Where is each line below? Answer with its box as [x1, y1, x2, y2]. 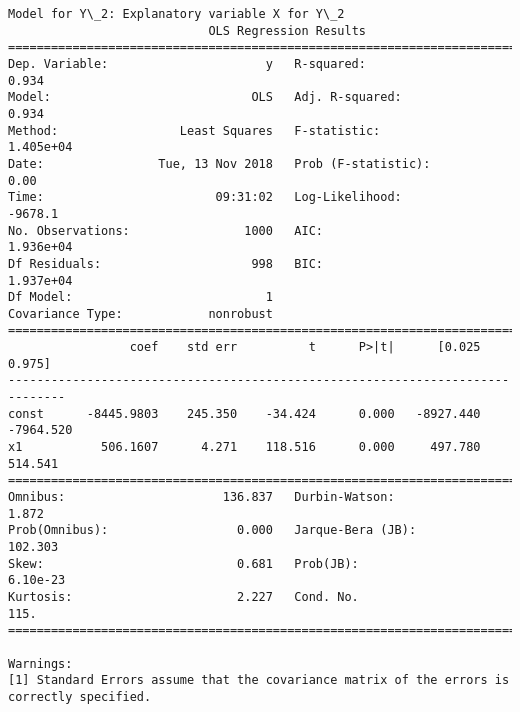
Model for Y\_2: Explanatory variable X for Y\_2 [8, 7, 345, 21]
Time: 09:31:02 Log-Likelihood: [8, 190, 402, 205]
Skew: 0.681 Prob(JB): [8, 556, 359, 571]
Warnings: [8, 656, 73, 671]
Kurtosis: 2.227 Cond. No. [8, 589, 359, 604]
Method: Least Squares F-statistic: [8, 123, 381, 138]
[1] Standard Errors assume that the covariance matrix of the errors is [8, 673, 510, 688]
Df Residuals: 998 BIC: [8, 256, 323, 271]
